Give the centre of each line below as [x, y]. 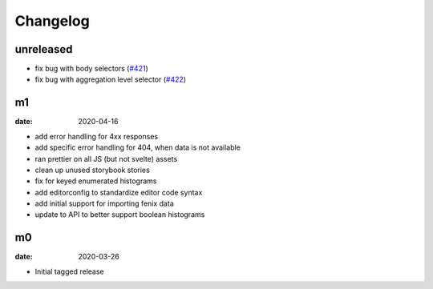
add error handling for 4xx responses [97, 136]
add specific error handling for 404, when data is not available [138, 147]
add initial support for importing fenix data [104, 203]
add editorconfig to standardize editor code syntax [119, 192]
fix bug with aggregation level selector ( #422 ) [111, 79]
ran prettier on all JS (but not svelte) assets [106, 159]
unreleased [44, 49]
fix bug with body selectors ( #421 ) [91, 69]
